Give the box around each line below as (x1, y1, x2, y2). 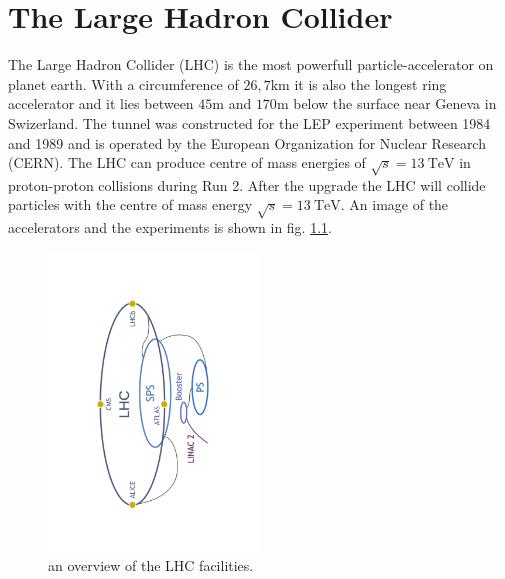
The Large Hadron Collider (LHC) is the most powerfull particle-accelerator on (8, 54, 494, 75)
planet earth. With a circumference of (8, 73, 239, 94)
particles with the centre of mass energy (8, 194, 253, 215)
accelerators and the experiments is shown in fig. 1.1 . (8, 217, 332, 238)
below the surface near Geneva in (293, 93, 497, 114)
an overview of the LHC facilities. (48, 554, 254, 575)
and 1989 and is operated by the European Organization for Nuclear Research (8, 132, 486, 153)
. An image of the (340, 194, 449, 215)
